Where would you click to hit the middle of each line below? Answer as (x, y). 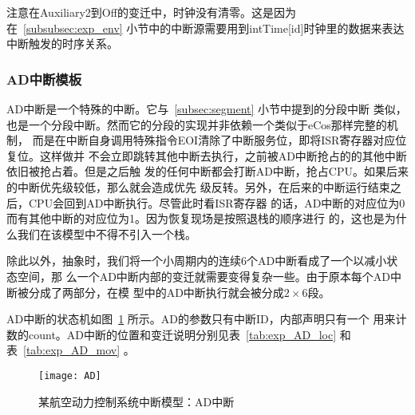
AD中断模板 (44, 79)
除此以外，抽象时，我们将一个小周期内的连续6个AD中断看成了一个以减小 (197, 261)
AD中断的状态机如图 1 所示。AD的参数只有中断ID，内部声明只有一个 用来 (201, 319)
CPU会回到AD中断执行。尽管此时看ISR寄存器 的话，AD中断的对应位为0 (217, 202)
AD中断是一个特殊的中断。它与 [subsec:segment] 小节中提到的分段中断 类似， (207, 109)
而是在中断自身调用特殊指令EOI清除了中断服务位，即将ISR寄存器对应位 (219, 140)
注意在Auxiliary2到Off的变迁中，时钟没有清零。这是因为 (151, 12)
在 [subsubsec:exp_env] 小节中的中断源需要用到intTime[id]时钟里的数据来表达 (206, 28)
